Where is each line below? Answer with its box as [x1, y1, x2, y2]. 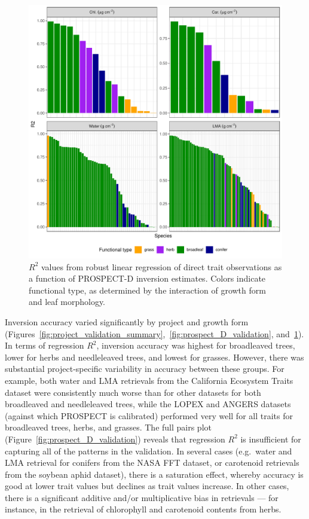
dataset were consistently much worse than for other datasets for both [5, 386, 261, 398]
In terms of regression [5, 339, 84, 352]
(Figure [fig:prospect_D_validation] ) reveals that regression [5, 432, 225, 445]
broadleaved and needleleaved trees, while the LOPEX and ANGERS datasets [5, 398, 291, 410]
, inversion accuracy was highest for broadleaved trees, [96, 339, 295, 352]
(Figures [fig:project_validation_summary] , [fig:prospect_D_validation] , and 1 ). [5, 327, 304, 340]
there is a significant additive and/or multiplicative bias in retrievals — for [5, 491, 279, 503]
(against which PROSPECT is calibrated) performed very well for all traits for [5, 409, 293, 422]
